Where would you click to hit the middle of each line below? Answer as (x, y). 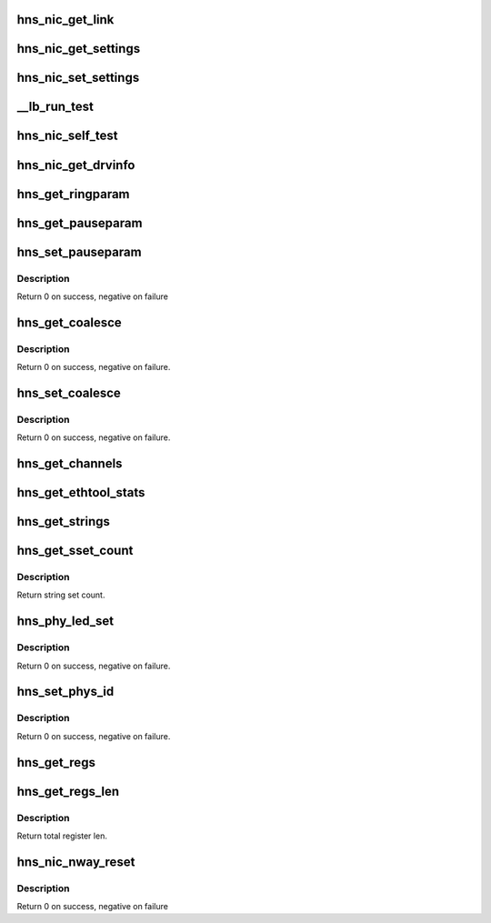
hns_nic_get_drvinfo (76, 165)
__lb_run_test (55, 107)
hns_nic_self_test (67, 136)
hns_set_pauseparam (79, 251)
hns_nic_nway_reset (76, 862)
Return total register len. (62, 836)
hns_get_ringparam (74, 194)
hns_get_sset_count (75, 551)
